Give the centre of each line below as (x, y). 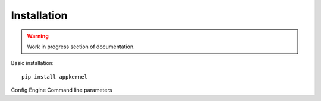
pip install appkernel (55, 76)
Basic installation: (32, 63)
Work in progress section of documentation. (81, 47)
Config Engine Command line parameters (62, 90)
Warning (38, 36)
